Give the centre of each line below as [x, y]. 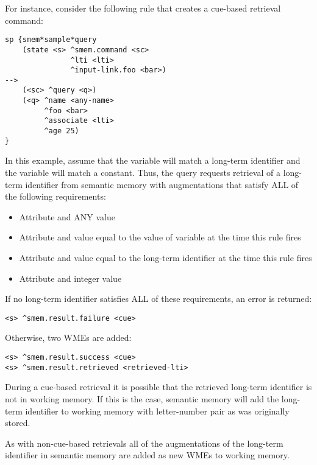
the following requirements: [55, 196]
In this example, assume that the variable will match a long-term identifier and [153, 160]
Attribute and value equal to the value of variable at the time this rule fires [160, 237]
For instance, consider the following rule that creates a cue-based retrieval [143, 8]
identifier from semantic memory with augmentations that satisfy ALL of [162, 184]
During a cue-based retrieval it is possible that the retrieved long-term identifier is [158, 387]
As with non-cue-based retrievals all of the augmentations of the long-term [144, 443]
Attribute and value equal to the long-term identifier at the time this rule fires [166, 257]
